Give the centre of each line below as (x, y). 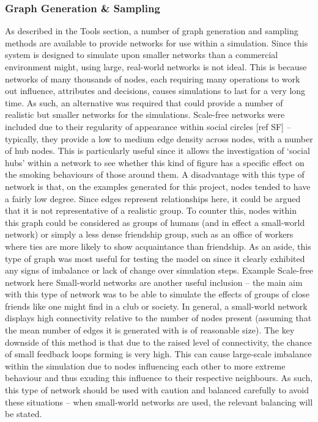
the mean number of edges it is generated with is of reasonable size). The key (150, 330)
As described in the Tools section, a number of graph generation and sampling (152, 31)
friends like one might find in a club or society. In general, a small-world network (156, 306)
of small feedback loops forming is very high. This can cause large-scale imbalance (158, 354)
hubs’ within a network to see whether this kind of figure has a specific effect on (155, 162)
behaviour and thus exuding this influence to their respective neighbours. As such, (159, 378)
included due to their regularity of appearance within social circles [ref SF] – (148, 126)
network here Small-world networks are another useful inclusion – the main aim (154, 282)
